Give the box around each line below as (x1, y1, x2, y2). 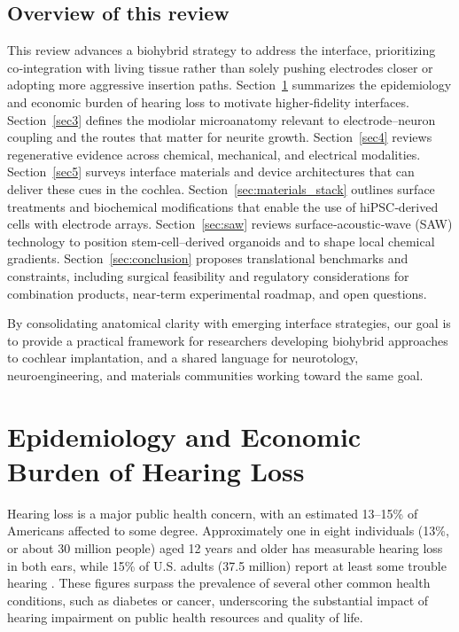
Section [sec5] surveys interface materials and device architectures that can (7, 162, 415, 181)
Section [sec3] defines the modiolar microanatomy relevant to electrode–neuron (7, 110, 436, 129)
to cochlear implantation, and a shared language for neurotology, (7, 348, 359, 367)
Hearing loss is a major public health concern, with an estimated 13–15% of (7, 503, 418, 522)
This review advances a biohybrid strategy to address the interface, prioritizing (7, 41, 436, 59)
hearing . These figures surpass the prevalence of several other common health (7, 573, 431, 592)
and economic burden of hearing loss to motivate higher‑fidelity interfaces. (7, 92, 409, 111)
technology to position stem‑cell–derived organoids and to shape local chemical (7, 231, 435, 250)
